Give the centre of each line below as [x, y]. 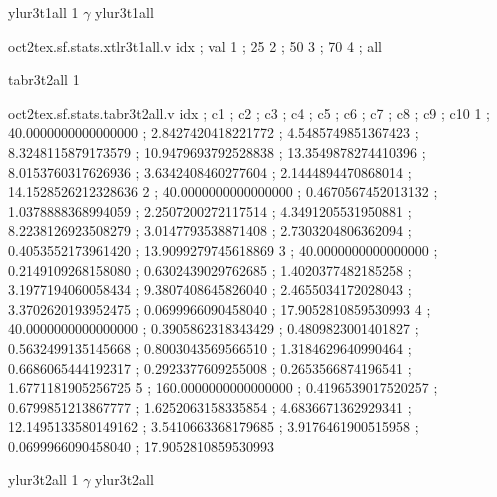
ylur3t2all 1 [43, 479]
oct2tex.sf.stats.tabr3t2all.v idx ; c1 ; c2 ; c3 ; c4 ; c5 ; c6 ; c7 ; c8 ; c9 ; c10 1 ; [249, 112]
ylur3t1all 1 [43, 12]
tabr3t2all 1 [44, 79]
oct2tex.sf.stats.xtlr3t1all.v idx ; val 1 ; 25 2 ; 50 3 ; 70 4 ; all [195, 45]
